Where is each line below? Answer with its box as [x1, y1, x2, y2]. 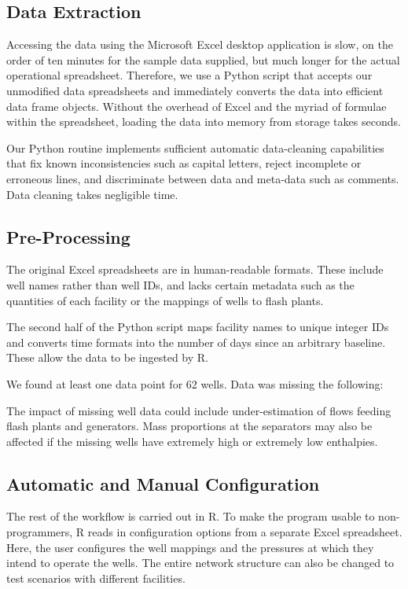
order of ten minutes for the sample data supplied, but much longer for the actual [6, 51, 400, 68]
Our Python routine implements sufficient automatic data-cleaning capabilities [6, 139, 384, 156]
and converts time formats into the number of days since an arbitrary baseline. [6, 333, 386, 350]
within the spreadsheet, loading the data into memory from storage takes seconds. [6, 113, 401, 130]
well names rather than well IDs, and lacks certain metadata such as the [6, 276, 355, 293]
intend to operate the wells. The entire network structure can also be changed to [6, 554, 395, 571]
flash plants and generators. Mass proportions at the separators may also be [6, 418, 373, 434]
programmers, [6, 524, 73, 540]
